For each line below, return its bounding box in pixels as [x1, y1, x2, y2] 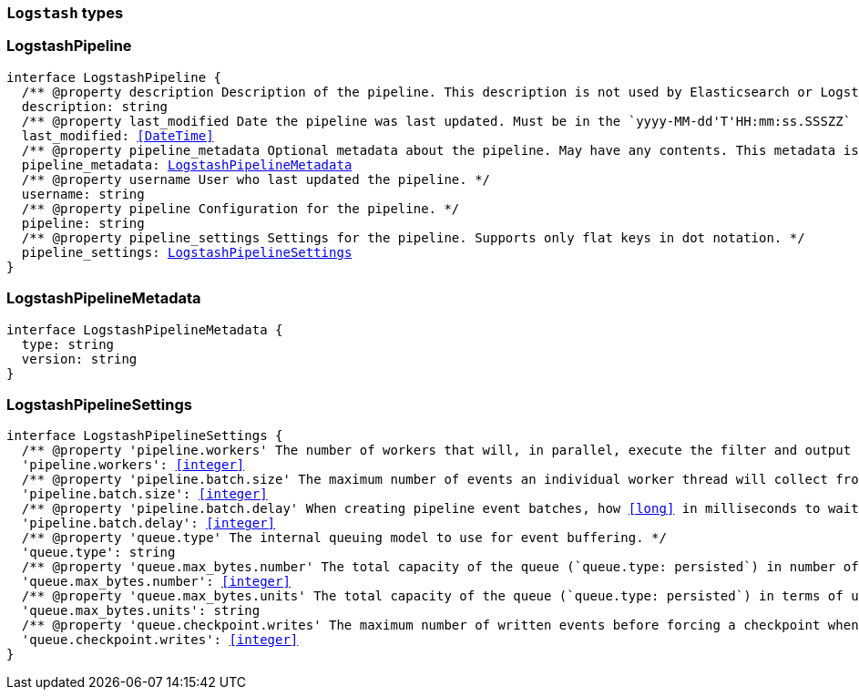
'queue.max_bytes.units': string [21, 603, 261, 619]
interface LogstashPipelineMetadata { [6, 322, 283, 337]
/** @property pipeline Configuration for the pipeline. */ [21, 200, 460, 216]
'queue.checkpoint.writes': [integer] [21, 632, 299, 648]
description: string [21, 98, 169, 114]
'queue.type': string [21, 545, 176, 560]
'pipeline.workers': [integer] [21, 457, 245, 473]
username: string [21, 186, 145, 201]
